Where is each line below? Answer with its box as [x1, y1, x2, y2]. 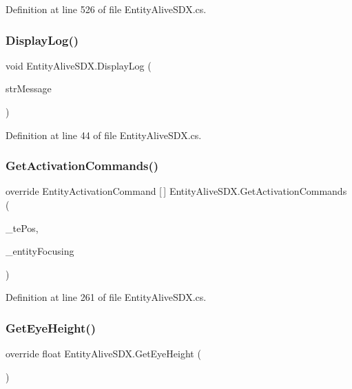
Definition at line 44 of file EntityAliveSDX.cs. [6, 127, 202, 142]
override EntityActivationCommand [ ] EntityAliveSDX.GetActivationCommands [6, 184, 347, 198]
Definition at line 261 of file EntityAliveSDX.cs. [6, 290, 207, 304]
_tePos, [6, 220, 39, 235]
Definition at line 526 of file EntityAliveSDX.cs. [6, 2, 207, 16]
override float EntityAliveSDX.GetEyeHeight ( [6, 346, 201, 361]
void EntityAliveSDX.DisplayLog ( [6, 58, 152, 72]
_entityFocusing [6, 244, 74, 258]
